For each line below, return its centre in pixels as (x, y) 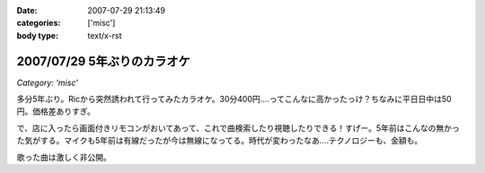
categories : (39, 23)
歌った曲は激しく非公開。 (64, 157)
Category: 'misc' (47, 82)
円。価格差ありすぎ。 (56, 111)
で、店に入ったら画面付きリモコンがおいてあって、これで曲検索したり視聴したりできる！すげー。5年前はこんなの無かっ (238, 128)
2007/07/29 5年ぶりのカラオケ (103, 61)
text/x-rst (105, 35)
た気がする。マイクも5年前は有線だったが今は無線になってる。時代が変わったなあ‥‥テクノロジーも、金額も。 (220, 141)
